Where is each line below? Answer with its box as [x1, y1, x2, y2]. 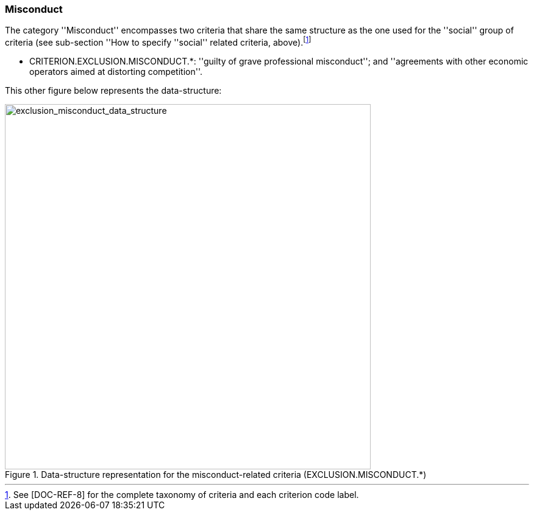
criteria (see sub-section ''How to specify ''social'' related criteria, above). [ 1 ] [5, 35, 311, 48]
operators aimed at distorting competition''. [29, 66, 202, 77]
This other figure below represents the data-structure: [5, 85, 222, 96]
